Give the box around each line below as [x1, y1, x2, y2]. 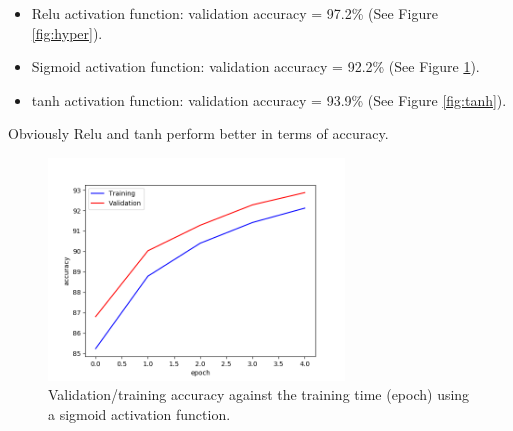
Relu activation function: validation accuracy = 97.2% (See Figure [31, 3, 438, 23]
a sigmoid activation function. [48, 403, 231, 424]
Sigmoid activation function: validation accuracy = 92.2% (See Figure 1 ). [31, 56, 480, 77]
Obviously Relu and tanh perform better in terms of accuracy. [8, 123, 389, 144]
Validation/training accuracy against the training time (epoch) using [48, 384, 470, 405]
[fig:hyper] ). [31, 22, 103, 43]
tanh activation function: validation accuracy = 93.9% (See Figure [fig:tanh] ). [31, 89, 507, 110]
